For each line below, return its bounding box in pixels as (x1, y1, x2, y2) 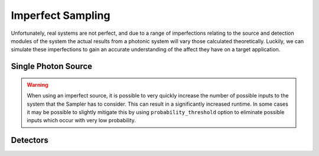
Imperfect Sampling (11, 9, 110, 22)
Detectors (11, 135, 48, 145)
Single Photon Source (11, 61, 93, 71)
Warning (27, 81, 48, 88)
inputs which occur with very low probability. (27, 117, 136, 124)
